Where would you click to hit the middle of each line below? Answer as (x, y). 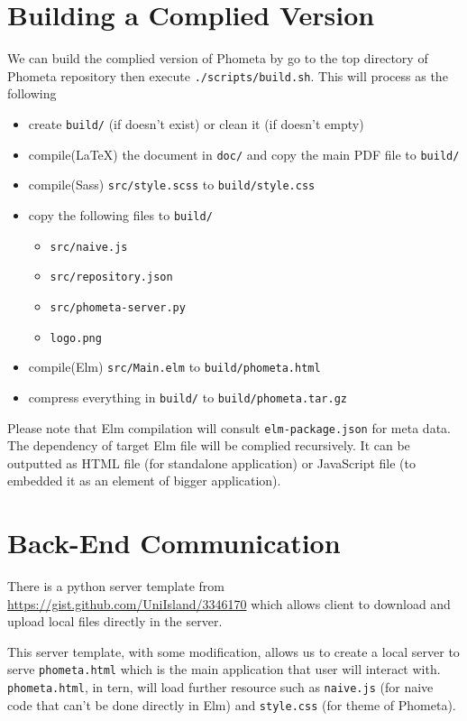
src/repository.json (111, 277)
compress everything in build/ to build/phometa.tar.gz (188, 397)
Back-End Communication (174, 543)
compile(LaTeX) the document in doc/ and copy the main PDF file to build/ (244, 154)
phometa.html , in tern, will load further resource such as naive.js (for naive (220, 687)
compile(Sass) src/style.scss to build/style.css (172, 185)
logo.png (76, 338)
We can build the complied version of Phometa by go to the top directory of (218, 58)
